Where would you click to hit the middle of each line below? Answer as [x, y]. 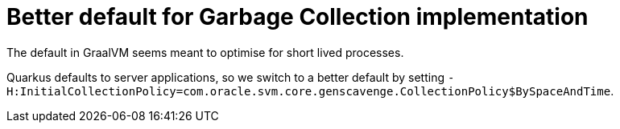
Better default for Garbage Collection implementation [298, 17]
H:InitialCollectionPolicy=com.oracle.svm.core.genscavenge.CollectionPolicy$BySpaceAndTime [309, 91]
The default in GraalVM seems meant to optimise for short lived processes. [205, 52]
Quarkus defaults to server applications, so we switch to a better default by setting [226, 77]
